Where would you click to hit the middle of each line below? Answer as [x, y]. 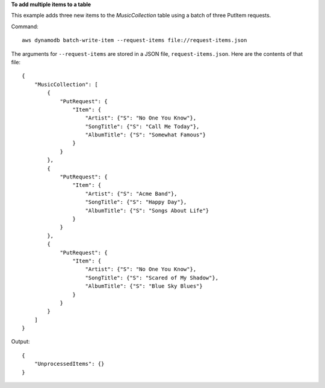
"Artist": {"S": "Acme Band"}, [131, 193]
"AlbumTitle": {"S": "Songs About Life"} [147, 211]
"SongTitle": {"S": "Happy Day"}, [136, 202]
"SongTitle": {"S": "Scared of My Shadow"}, [152, 277]
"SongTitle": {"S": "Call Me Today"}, [142, 126]
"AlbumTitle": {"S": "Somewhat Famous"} [145, 135]
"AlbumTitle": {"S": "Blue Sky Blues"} [144, 286]
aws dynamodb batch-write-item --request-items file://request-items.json [135, 40]
